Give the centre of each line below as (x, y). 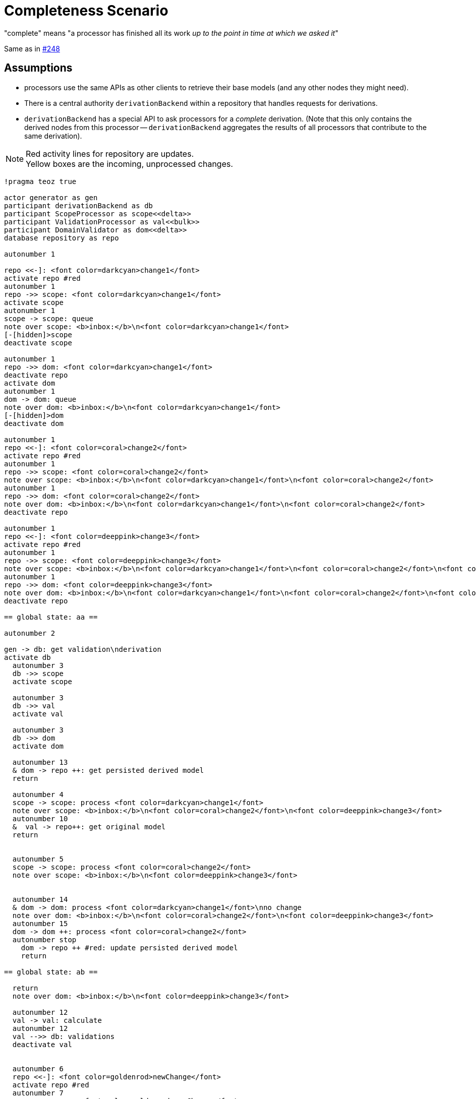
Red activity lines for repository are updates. (110, 154)
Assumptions (38, 68)
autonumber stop (44, 939)
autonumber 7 (38, 1093)
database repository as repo (62, 238)
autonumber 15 (40, 923)
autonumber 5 (38, 859)
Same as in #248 (32, 48)
